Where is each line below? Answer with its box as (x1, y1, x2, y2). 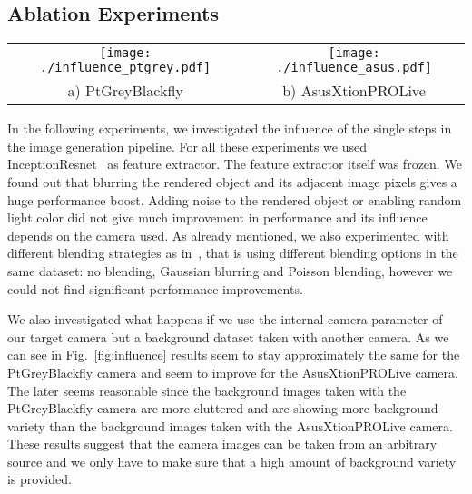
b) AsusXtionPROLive (282, 80, 426, 102)
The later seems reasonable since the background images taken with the (7, 380, 407, 400)
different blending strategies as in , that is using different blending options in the (7, 243, 458, 262)
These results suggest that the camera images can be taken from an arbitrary (7, 434, 438, 453)
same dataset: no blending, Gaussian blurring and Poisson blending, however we (7, 261, 453, 280)
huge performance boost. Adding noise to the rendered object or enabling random (7, 190, 462, 209)
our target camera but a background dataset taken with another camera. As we (7, 327, 449, 346)
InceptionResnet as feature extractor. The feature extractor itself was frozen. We (7, 154, 462, 173)
